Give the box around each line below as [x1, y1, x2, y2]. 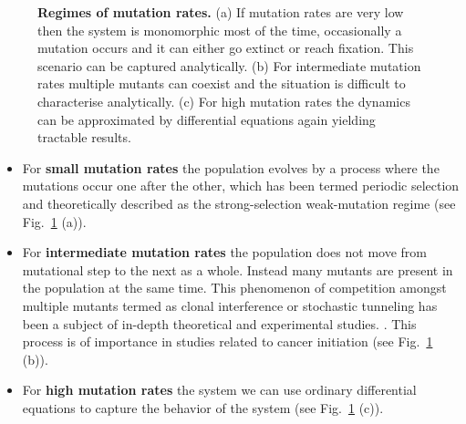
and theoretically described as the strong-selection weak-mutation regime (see [22, 193, 456, 212]
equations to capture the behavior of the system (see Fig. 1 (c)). [22, 398, 384, 417]
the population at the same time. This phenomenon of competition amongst [22, 278, 447, 297]
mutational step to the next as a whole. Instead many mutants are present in [22, 260, 453, 279]
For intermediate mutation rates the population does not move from [22, 243, 427, 262]
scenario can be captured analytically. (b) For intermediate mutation [37, 56, 421, 75]
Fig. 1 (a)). [22, 212, 87, 231]
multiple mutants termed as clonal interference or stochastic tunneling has [22, 295, 438, 315]
